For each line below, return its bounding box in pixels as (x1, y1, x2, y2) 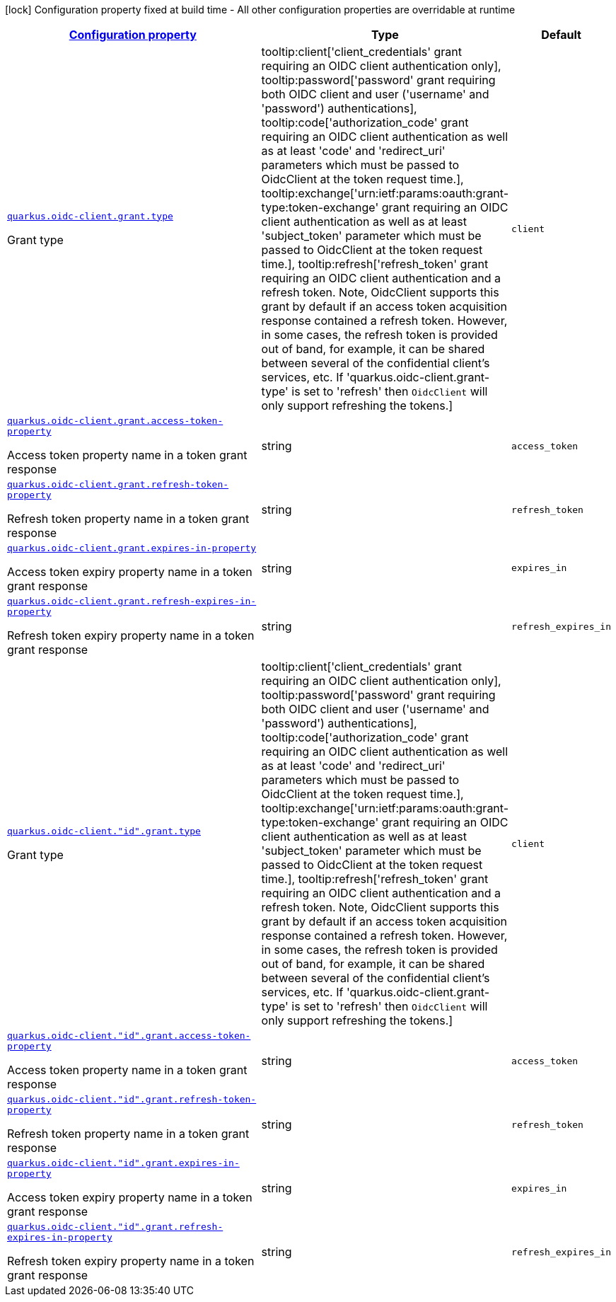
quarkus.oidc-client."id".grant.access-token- (7, 1030, 251, 1041)
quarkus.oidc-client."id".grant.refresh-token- (7, 1094, 257, 1105)
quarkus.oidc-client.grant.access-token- (7, 415, 223, 426)
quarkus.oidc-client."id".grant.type (7, 825, 201, 836)
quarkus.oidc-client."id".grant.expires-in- (7, 1158, 240, 1168)
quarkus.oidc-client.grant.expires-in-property (7, 543, 257, 553)
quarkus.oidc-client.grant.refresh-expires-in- (7, 596, 257, 606)
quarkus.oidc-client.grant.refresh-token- (7, 479, 229, 490)
